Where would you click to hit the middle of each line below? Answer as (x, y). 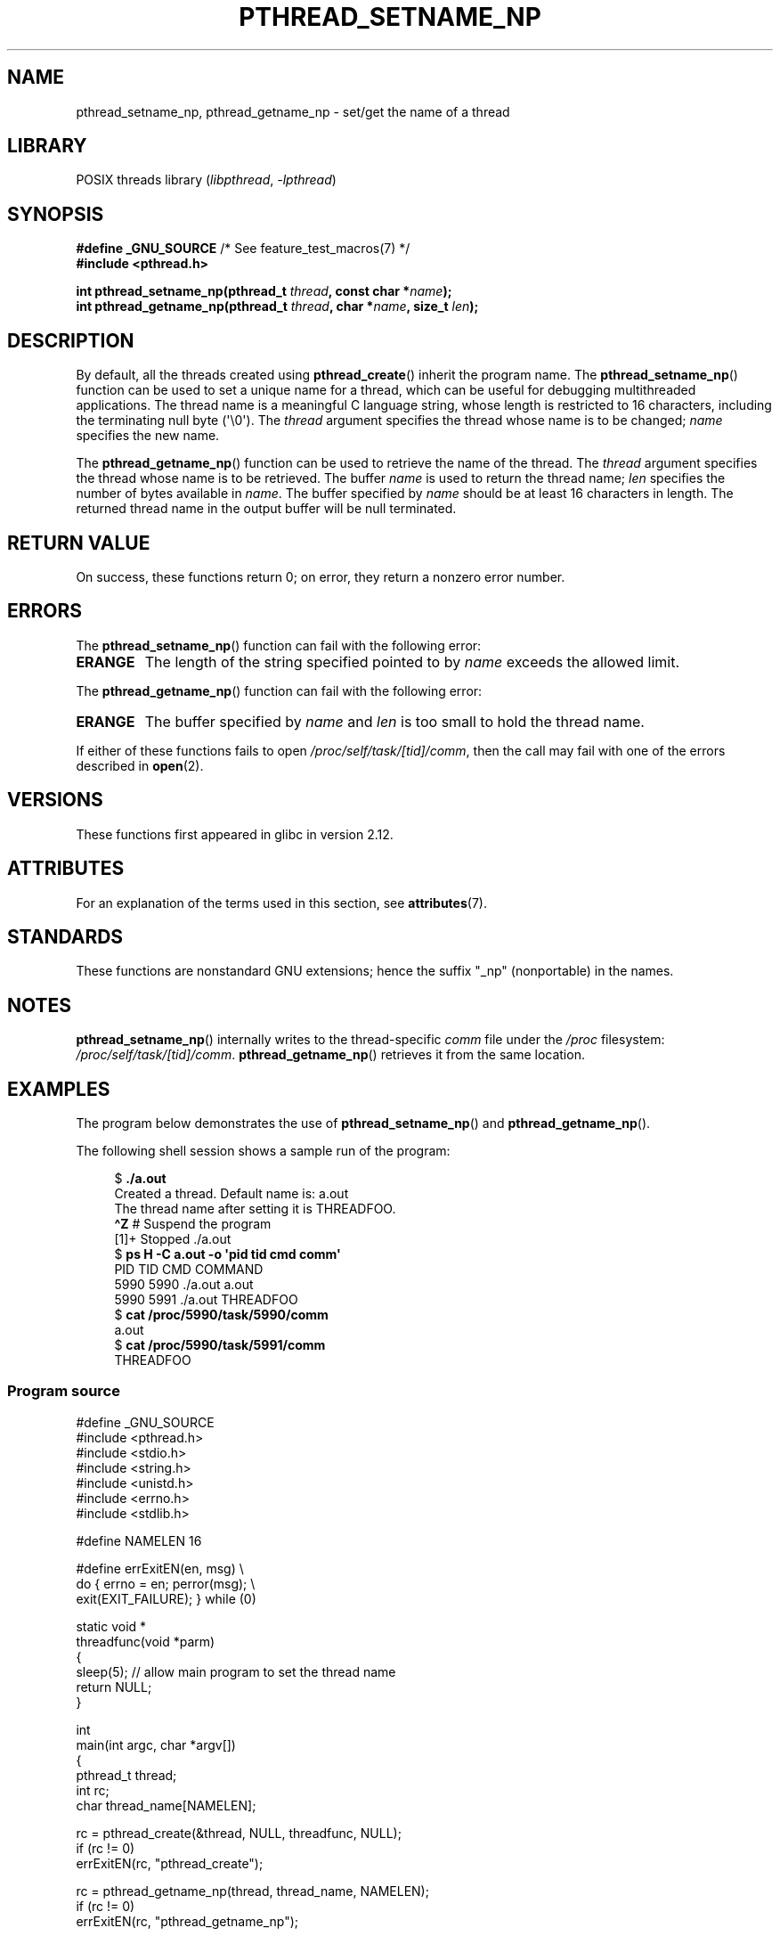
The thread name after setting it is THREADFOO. (255, 1209)
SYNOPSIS (56, 214)
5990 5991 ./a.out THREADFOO (206, 1300)
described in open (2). (140, 765)
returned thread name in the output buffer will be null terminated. (266, 509)
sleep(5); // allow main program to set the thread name (236, 1671)
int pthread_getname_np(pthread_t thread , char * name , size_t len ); (277, 306)
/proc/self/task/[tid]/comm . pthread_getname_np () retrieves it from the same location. (330, 1055)
